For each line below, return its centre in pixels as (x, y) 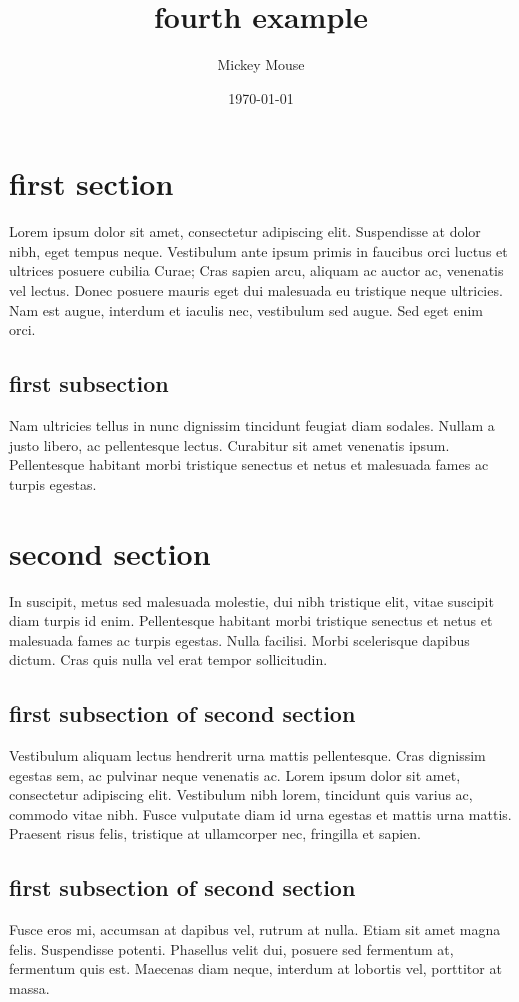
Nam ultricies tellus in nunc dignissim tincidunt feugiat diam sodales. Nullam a (252, 425)
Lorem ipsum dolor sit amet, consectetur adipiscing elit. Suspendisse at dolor (245, 231)
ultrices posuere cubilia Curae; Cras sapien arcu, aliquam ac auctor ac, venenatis (256, 270)
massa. (29, 988)
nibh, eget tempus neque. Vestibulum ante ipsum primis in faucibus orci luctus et (258, 250)
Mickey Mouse (261, 64)
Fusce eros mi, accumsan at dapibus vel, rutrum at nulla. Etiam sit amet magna (255, 929)
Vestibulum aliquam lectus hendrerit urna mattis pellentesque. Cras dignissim (247, 755)
